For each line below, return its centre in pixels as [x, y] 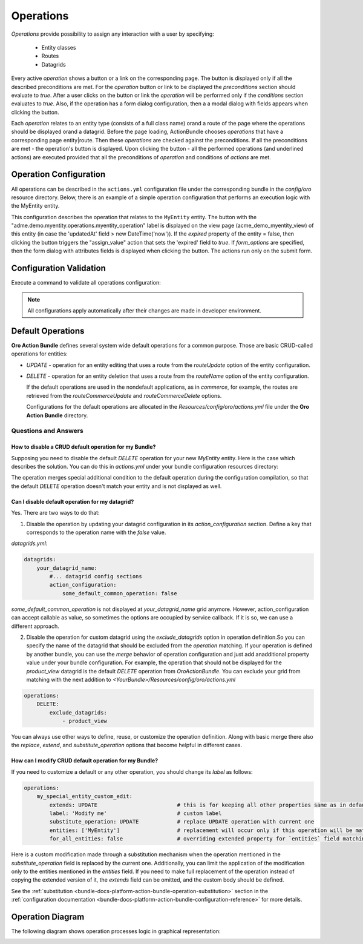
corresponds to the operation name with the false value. [96, 532]
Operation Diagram [48, 916]
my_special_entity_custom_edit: [85, 797]
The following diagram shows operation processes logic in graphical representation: [116, 931]
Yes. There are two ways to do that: [55, 513]
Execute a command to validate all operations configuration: [86, 283]
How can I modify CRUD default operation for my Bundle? [85, 761]
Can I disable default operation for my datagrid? [73, 501]
